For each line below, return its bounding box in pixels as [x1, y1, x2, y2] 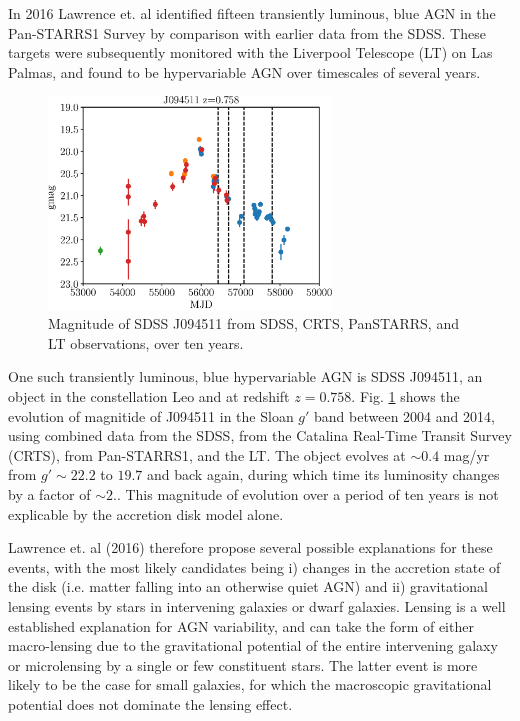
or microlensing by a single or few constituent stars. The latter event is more [8, 654, 478, 675]
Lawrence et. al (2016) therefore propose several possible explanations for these [8, 537, 493, 558]
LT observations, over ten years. [48, 332, 244, 353]
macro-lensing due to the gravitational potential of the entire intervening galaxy [8, 635, 498, 656]
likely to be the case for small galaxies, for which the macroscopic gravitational [8, 674, 492, 695]
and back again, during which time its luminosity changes [146, 464, 500, 485]
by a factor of [8, 484, 91, 505]
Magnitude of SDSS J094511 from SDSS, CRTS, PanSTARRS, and [48, 313, 459, 334]
